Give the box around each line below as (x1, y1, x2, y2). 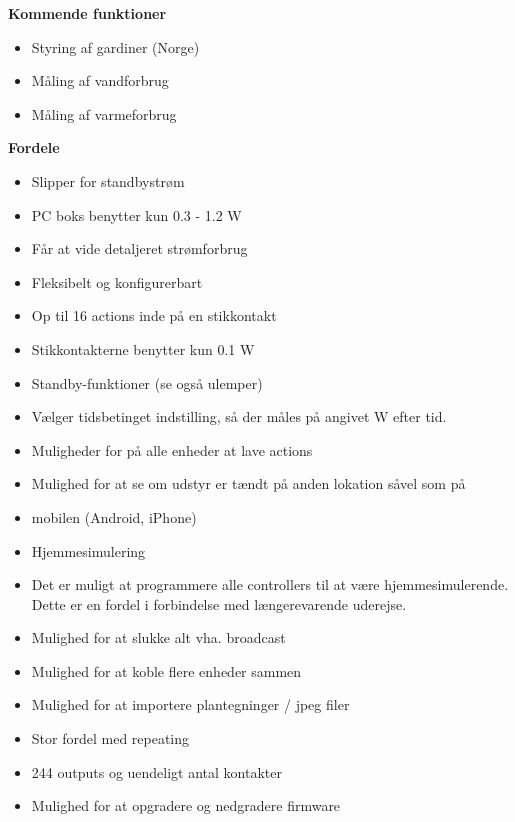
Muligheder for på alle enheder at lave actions (31, 439, 313, 460)
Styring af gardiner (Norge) (31, 36, 200, 57)
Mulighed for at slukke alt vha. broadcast (31, 627, 286, 648)
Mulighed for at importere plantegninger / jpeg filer (31, 694, 350, 715)
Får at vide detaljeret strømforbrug (31, 238, 248, 259)
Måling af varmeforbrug (31, 103, 177, 124)
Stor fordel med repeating (31, 728, 190, 749)
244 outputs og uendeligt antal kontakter (31, 761, 282, 782)
